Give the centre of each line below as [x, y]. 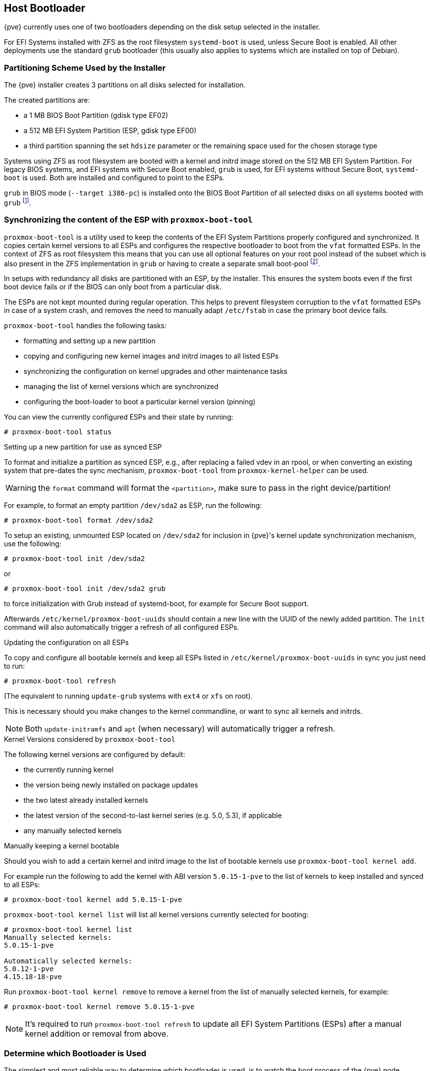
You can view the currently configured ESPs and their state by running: [119, 417]
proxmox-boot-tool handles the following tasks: [85, 326]
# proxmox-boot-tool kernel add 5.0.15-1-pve [93, 900]
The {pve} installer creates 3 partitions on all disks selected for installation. [125, 85]
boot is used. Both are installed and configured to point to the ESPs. [114, 178]
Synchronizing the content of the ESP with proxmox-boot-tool [129, 220]
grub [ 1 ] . [17, 202]
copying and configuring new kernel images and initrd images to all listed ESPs [151, 356]
